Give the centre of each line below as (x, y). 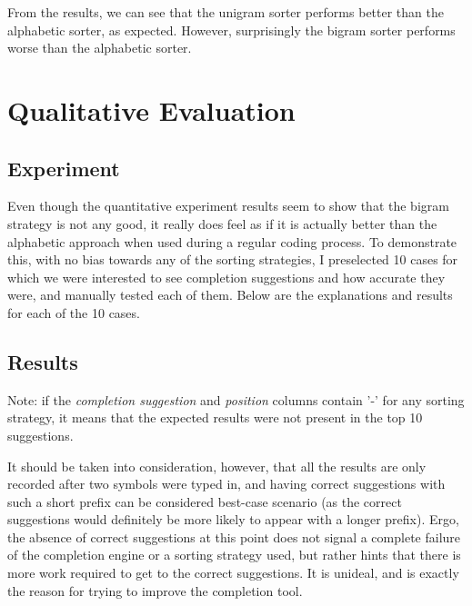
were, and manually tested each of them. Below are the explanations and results (230, 295)
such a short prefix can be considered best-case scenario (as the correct (205, 501)
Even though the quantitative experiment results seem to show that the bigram (228, 206)
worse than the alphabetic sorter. (100, 48)
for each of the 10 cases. (74, 312)
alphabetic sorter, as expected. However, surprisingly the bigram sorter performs (231, 30)
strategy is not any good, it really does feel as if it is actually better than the (222, 223)
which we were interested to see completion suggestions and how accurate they (226, 277)
